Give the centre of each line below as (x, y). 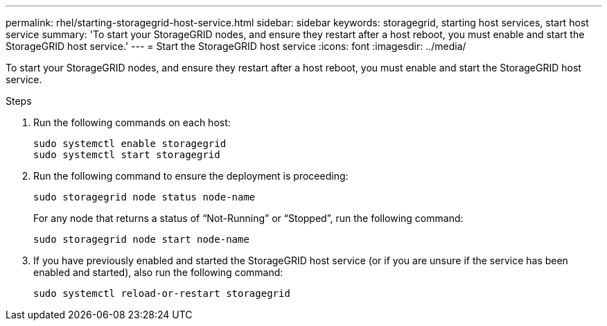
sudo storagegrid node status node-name (144, 197)
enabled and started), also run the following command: (158, 272)
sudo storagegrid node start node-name (141, 239)
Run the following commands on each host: (132, 122)
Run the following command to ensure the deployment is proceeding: (191, 176)
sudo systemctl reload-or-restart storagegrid (162, 293)
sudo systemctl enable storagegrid (130, 144)
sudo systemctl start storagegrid (127, 155)
